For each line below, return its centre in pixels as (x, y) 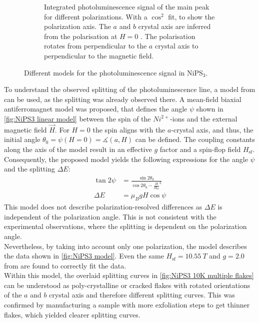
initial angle (22, 139)
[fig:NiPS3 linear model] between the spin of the (77, 118)
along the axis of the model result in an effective (78, 149)
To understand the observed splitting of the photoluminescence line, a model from (130, 89)
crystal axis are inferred (174, 26)
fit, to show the (191, 16)
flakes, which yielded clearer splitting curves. (72, 314)
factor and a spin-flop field (200, 149)
